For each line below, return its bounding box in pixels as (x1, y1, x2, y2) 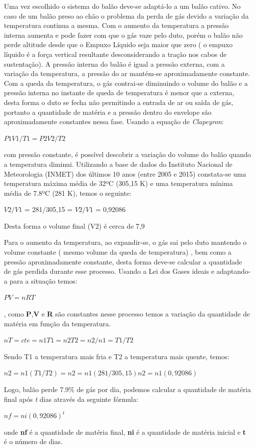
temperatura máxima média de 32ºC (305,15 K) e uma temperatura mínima (4, 178, 233, 188)
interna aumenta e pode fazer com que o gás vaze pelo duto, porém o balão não (4, 29, 243, 40)
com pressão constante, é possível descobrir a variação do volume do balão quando (4, 149, 251, 159)
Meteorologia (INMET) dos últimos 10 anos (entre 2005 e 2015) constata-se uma (4, 168, 247, 179)
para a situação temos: (9, 275, 77, 286)
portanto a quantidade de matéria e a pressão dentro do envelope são (4, 106, 212, 117)
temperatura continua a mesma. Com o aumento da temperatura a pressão (4, 20, 229, 30)
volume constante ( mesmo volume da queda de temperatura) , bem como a (4, 247, 231, 257)
